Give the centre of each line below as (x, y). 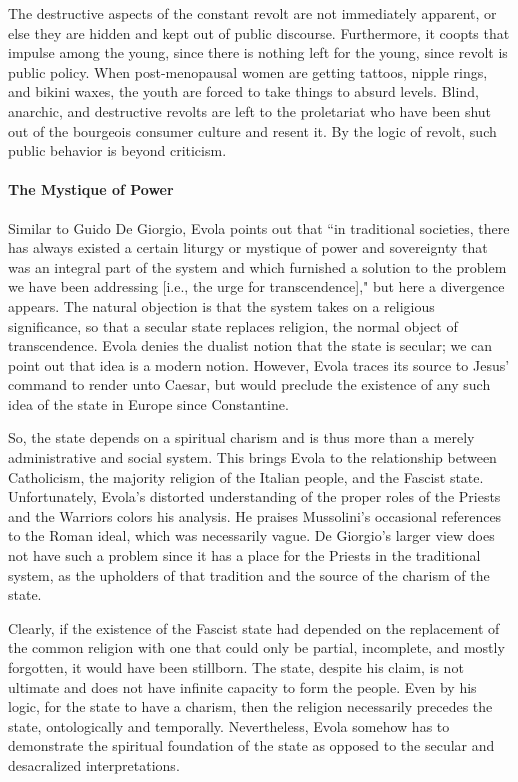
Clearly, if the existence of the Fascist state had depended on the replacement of (254, 627)
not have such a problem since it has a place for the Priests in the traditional (244, 555)
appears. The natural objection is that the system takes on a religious (221, 305)
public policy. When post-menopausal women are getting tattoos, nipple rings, (248, 71)
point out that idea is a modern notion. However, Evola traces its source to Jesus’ (259, 364)
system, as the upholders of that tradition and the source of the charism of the (249, 574)
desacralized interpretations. (94, 764)
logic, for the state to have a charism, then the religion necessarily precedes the (250, 706)
